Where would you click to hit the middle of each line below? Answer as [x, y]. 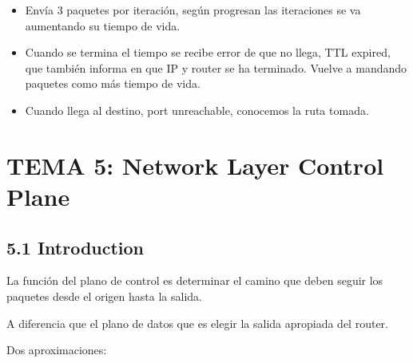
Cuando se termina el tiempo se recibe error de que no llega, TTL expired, [208, 52]
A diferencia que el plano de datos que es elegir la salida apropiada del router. [197, 323]
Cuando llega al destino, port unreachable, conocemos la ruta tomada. [197, 110]
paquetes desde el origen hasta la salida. [104, 296]
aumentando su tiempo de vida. [103, 25]
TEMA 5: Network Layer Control [195, 165]
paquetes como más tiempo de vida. [113, 83]
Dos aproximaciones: [57, 350]
